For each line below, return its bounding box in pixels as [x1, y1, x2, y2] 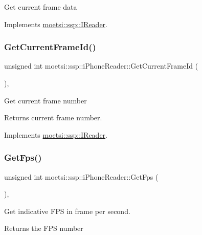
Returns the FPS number [4, 223, 83, 233]
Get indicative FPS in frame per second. [4, 205, 130, 216]
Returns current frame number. [4, 112, 102, 123]
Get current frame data [4, 2, 77, 12]
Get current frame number [4, 95, 87, 105]
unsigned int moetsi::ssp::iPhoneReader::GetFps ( [4, 171, 159, 182]
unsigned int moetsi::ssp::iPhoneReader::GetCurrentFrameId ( [4, 60, 198, 71]
